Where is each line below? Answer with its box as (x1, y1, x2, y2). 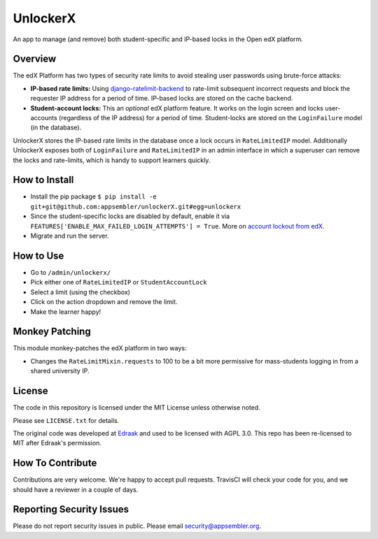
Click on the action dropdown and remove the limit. (30, 298, 178, 306)
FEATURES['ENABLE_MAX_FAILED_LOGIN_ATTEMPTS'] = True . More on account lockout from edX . (30, 222, 325, 230)
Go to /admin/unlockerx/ (30, 268, 111, 276)
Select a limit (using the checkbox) (30, 287, 131, 296)
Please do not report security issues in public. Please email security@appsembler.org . (13, 522, 262, 531)
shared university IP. (30, 367, 90, 375)
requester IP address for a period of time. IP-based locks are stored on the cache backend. (30, 94, 293, 103)
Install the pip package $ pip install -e (30, 192, 157, 201)
